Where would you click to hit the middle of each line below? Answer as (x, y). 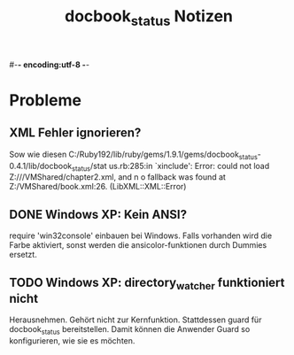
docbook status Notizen (149, 18)
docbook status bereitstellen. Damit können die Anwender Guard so (130, 330)
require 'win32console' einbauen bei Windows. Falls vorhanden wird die (141, 235)
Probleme (46, 100)
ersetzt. (23, 255)
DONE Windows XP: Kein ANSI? (98, 214)
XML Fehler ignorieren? (75, 133)
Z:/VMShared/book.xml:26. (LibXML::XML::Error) (98, 187)
